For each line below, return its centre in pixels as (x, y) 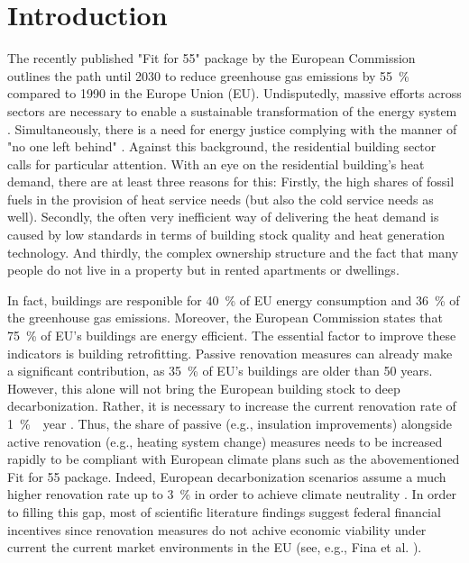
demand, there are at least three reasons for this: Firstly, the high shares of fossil (231, 182)
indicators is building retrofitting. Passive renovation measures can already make (230, 353)
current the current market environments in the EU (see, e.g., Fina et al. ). (215, 547)
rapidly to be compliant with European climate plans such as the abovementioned (234, 459)
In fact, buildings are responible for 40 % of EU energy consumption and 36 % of (234, 300)
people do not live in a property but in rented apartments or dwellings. (203, 270)
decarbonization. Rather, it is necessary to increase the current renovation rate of (232, 406)
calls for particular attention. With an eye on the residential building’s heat (216, 163)
